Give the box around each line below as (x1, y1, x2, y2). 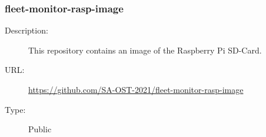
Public (28, 123, 52, 135)
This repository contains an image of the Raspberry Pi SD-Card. (28, 44, 262, 56)
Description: (5, 24, 48, 36)
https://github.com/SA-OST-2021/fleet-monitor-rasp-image (28, 83, 244, 95)
